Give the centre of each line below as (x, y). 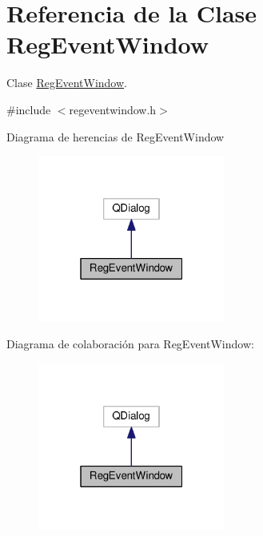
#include (29, 109)
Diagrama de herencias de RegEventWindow (116, 136)
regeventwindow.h (113, 109)
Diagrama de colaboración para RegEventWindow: (130, 344)
